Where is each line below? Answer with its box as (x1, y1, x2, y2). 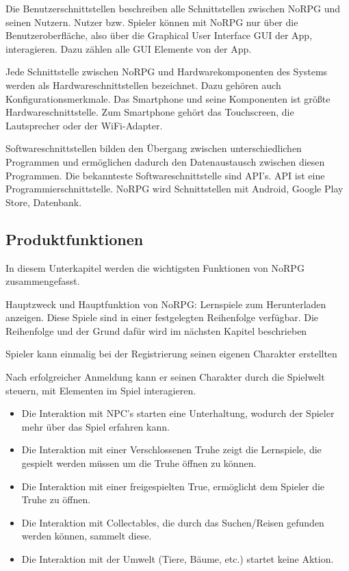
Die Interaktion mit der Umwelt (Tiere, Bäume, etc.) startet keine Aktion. (21, 552, 334, 566)
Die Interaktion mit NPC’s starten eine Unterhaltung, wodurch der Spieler (21, 406, 335, 420)
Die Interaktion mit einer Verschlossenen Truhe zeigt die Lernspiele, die (21, 442, 322, 457)
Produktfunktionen (5, 228, 144, 249)
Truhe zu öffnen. (21, 492, 91, 507)
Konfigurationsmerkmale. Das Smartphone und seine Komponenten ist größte (5, 91, 331, 105)
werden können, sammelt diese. (21, 529, 152, 543)
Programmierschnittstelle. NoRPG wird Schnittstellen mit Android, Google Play (5, 181, 344, 196)
